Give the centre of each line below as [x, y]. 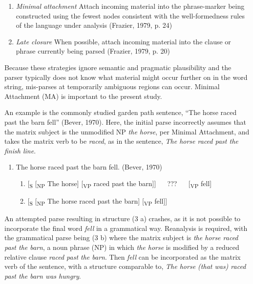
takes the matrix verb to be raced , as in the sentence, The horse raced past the [121, 141]
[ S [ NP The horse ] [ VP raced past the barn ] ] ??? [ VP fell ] [120, 184]
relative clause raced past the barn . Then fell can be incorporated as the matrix [123, 256]
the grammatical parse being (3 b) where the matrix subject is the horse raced [121, 237]
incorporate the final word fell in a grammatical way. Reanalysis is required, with [126, 228]
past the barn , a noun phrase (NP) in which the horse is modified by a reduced [122, 247]
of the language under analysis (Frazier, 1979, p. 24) [94, 25]
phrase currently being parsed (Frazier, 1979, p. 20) [93, 51]
